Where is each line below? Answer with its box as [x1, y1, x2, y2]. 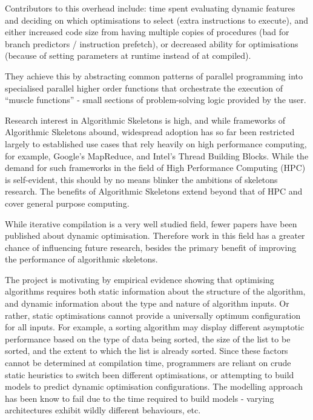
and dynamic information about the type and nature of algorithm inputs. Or [5, 297, 289, 310]
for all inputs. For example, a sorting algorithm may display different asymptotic [5, 321, 305, 333]
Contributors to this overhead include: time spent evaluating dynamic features [5, 2, 295, 14]
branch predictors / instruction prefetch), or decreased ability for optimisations [5, 37, 298, 50]
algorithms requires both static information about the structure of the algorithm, [5, 285, 306, 298]
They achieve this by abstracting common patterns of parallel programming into [5, 69, 303, 82]
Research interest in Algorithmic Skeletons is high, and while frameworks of [5, 113, 286, 126]
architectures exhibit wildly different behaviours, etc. [5, 404, 201, 416]
